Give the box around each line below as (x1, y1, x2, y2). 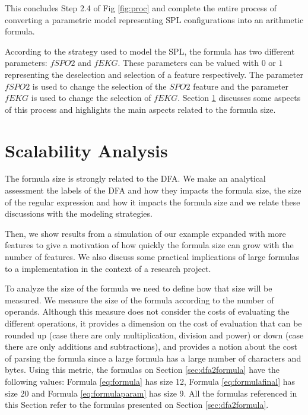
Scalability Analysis (5, 138, 168, 162)
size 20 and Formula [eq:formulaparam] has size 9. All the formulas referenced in (5, 387, 297, 399)
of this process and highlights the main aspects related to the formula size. (5, 103, 276, 115)
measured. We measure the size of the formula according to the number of (5, 293, 274, 306)
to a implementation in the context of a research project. (5, 262, 211, 274)
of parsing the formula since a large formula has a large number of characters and (5, 351, 301, 364)
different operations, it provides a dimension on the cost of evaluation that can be (5, 317, 302, 329)
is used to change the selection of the (32, 80, 167, 92)
